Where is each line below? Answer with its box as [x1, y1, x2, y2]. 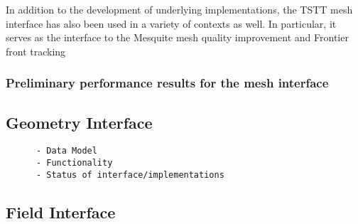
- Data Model [36, 146, 97, 156]
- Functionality [36, 158, 113, 169]
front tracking [6, 43, 66, 58]
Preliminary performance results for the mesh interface [6, 74, 329, 92]
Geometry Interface [6, 111, 153, 133]
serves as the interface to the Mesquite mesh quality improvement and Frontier [6, 30, 349, 45]
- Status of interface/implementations [36, 169, 224, 180]
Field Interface [6, 201, 116, 223]
